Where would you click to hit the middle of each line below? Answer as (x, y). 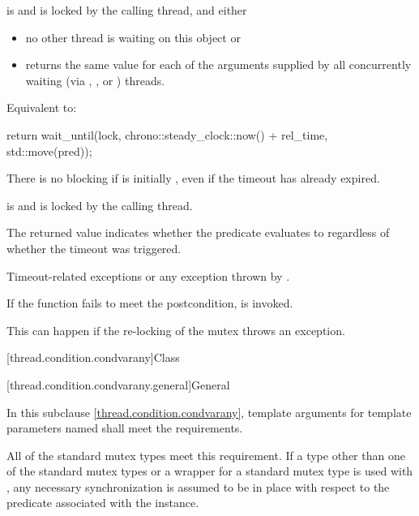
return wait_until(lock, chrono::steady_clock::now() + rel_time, (167, 134)
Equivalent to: (42, 107)
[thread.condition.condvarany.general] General (118, 384)
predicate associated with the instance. (103, 503)
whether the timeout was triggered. (94, 248)
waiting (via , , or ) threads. (95, 80)
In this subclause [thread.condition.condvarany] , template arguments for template (209, 412)
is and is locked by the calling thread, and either (127, 10)
